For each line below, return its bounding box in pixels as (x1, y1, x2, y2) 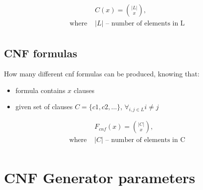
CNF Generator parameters (4, 167, 196, 187)
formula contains (15, 85, 66, 95)
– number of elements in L (106, 20, 185, 27)
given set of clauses (15, 101, 73, 112)
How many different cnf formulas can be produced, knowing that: (4, 69, 200, 79)
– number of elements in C (105, 137, 185, 144)
